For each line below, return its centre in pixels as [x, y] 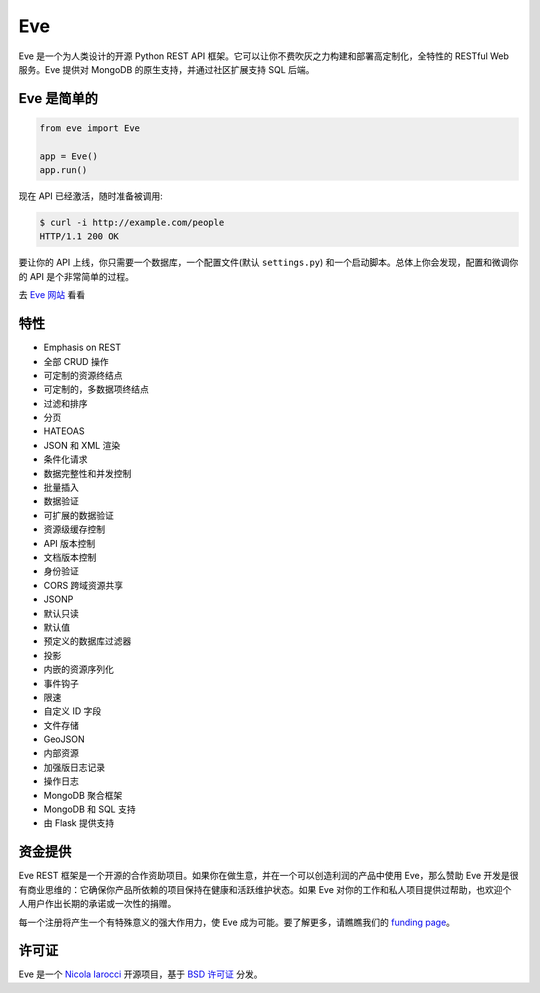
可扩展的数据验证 [78, 515]
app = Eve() [69, 156]
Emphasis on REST [82, 347]
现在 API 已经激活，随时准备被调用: [91, 196]
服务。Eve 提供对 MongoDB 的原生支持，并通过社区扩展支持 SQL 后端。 [166, 69]
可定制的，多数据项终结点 [96, 389]
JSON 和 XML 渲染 [82, 445]
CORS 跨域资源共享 [83, 585]
